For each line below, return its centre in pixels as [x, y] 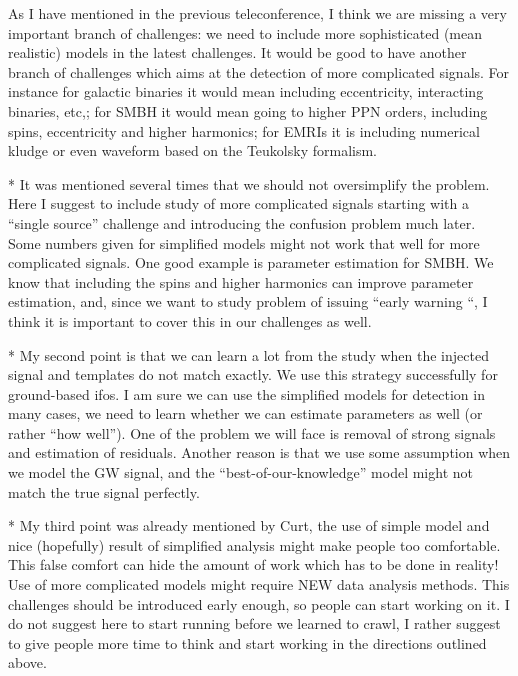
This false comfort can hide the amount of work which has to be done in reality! [253, 564]
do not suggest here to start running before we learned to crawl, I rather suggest [254, 623]
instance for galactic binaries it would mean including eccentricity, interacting [246, 91]
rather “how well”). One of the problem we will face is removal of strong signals [252, 432]
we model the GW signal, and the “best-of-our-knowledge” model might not [240, 472]
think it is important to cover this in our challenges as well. [190, 320]
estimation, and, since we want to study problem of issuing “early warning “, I [248, 301]
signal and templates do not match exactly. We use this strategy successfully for [253, 374]
